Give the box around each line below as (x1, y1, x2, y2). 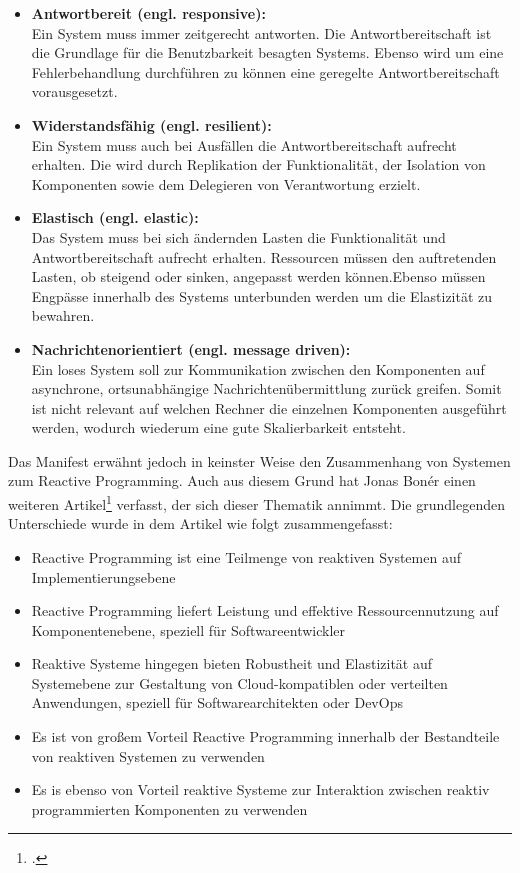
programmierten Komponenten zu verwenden (31, 798, 308, 819)
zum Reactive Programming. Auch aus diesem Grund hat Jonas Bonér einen (8, 470, 476, 491)
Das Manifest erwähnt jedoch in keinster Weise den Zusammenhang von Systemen (8, 450, 511, 471)
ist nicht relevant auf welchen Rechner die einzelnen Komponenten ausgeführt (31, 397, 507, 418)
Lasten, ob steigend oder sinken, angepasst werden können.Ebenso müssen (31, 266, 486, 287)
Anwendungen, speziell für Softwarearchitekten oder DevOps (31, 692, 403, 713)
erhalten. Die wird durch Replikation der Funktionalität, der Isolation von (31, 154, 486, 175)
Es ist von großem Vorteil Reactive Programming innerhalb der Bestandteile (31, 726, 500, 747)
